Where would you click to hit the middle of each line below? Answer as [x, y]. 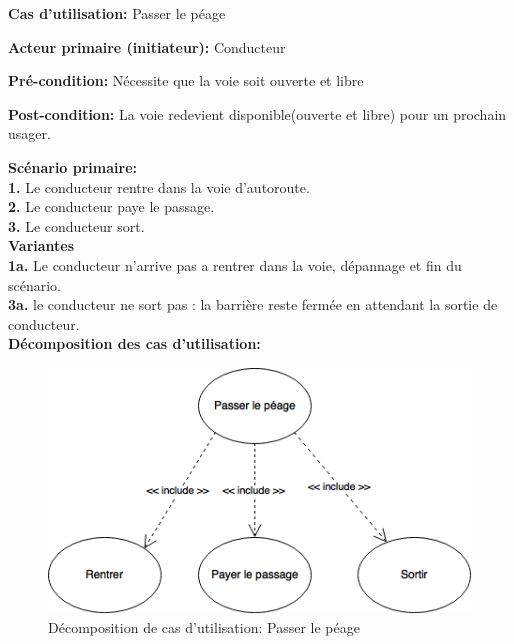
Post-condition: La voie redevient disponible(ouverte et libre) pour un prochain [257, 113]
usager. [29, 133]
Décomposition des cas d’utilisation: [134, 343]
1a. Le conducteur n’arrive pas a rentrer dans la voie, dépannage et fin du [235, 264]
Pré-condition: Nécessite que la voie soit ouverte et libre [186, 80]
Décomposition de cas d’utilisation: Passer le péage [204, 627]
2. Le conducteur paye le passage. [111, 206]
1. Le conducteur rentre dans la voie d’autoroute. [159, 186]
